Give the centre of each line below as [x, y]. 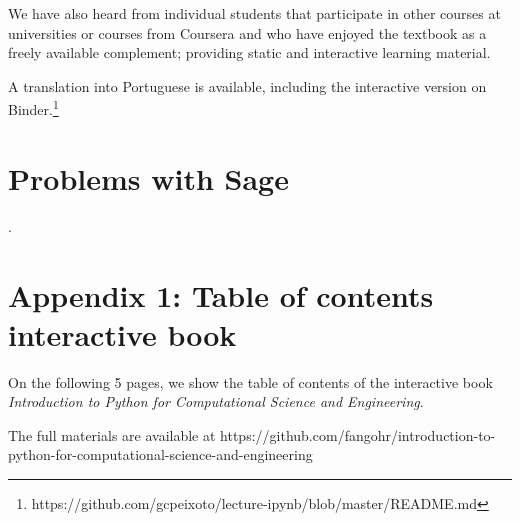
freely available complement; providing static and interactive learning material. [249, 52]
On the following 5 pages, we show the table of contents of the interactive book [250, 381]
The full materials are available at [112, 434]
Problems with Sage [148, 177]
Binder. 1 [33, 108]
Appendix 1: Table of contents [221, 294]
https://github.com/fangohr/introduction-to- [358, 434]
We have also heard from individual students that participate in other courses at [254, 13]
